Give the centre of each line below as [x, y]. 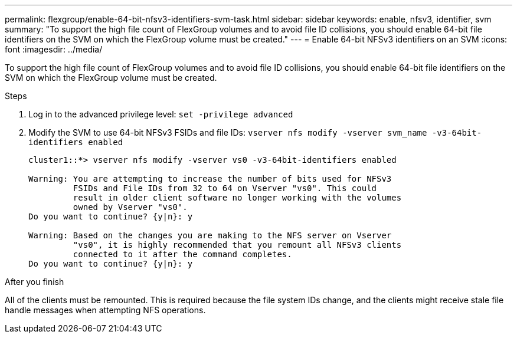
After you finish [35, 282]
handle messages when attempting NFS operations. [105, 310]
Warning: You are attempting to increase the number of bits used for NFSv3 [210, 179]
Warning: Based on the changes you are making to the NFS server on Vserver [210, 235]
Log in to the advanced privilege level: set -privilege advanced [161, 114]
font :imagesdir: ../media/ [54, 49]
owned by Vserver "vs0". [130, 207]
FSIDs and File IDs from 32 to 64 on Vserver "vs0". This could [225, 188]
